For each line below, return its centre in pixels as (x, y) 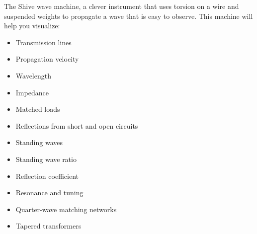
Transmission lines (43, 42)
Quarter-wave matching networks (66, 209)
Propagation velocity (47, 59)
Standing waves (39, 142)
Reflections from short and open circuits (77, 125)
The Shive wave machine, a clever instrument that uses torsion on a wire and (122, 6)
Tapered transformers (48, 226)
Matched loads (38, 109)
